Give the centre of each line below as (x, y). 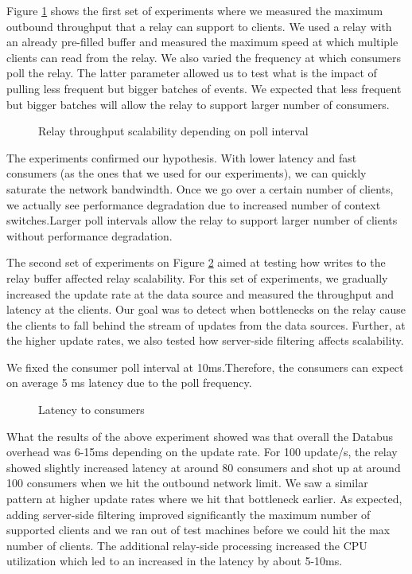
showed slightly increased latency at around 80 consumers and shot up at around (204, 467)
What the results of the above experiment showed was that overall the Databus (200, 436)
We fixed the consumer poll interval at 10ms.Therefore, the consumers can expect (205, 367)
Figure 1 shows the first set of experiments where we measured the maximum (195, 10)
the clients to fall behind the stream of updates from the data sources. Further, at (206, 324)
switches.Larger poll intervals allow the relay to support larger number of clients (202, 220)
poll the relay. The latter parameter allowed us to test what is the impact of (192, 73)
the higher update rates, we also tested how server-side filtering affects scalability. (205, 340)
